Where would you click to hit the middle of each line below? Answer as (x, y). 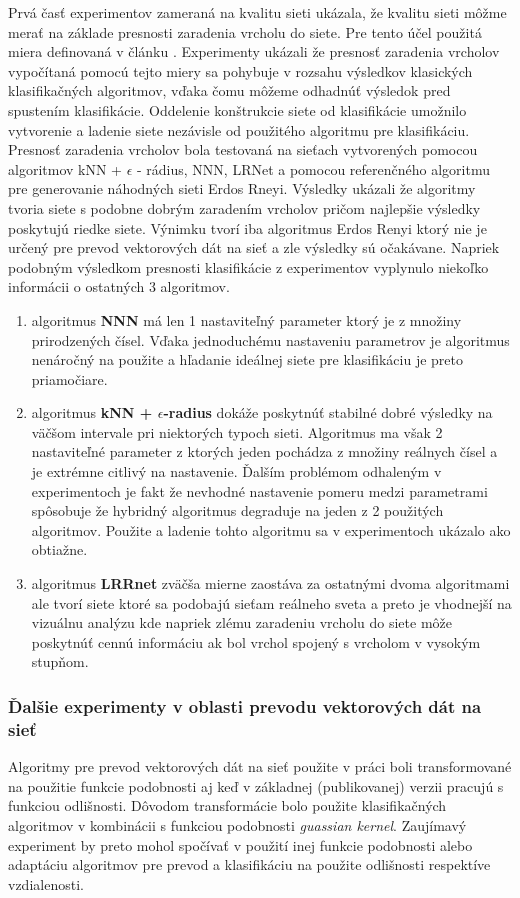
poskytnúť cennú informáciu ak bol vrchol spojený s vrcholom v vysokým (256, 641)
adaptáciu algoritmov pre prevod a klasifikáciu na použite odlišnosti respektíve (249, 864)
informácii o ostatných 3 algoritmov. (119, 286)
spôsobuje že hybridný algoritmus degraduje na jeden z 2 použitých (237, 510)
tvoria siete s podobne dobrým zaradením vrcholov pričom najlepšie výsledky (244, 207)
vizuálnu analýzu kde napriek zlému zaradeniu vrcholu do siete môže (241, 622)
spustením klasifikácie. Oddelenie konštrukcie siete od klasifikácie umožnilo (237, 109)
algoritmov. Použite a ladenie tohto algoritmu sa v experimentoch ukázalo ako (271, 529)
